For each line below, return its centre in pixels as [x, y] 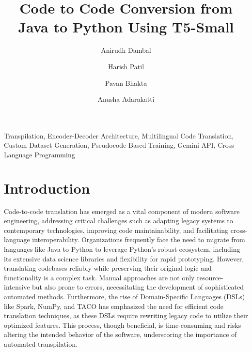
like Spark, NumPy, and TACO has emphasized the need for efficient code [114, 306]
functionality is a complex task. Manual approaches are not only [99, 277]
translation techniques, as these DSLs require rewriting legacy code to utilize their [126, 315]
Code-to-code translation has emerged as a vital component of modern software [122, 211]
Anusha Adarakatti [126, 99]
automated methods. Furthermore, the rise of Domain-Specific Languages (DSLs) [125, 296]
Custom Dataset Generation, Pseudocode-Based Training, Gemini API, [110, 145]
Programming [55, 154]
